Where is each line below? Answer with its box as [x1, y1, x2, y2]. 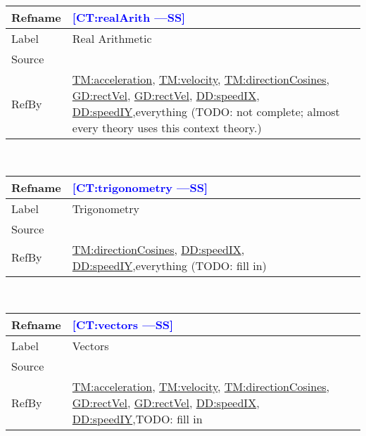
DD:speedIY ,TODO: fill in [72, 411, 203, 428]
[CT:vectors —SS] [72, 316, 174, 333]
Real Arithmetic [72, 30, 152, 46]
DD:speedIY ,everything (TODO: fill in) [72, 257, 267, 274]
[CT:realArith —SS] [72, 9, 186, 25]
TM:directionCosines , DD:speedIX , [72, 241, 245, 257]
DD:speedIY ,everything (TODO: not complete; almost [72, 103, 340, 120]
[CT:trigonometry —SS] [72, 179, 208, 195]
